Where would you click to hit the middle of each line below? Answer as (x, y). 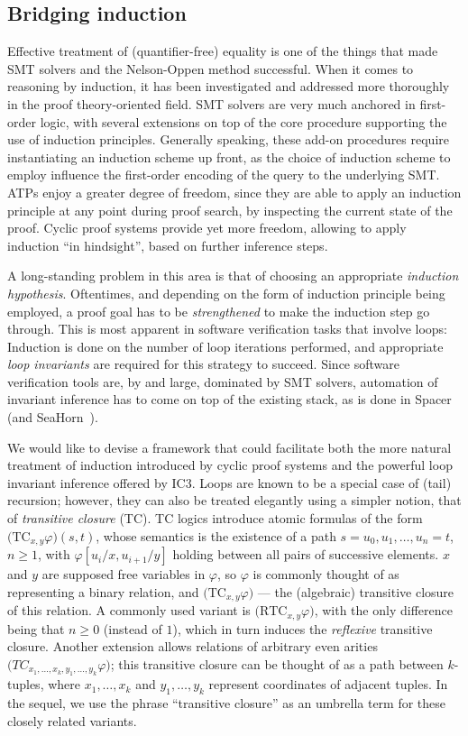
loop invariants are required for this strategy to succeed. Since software (204, 364)
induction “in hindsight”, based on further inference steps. (168, 245)
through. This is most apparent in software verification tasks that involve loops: (227, 329)
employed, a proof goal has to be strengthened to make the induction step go (219, 311)
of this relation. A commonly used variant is (129, 610)
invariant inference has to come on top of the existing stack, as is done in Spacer (229, 399)
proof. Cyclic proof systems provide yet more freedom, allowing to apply (207, 228)
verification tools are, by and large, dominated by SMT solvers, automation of (223, 381)
